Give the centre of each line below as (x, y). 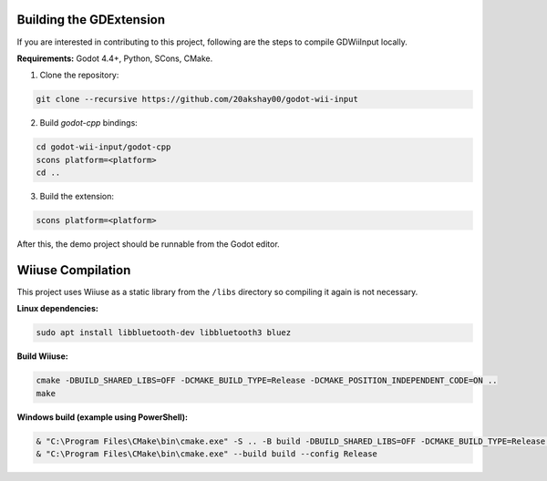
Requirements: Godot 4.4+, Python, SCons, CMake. (115, 58)
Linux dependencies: (58, 309)
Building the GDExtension (91, 20)
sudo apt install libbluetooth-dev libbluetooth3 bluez (164, 333)
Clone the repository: (79, 75)
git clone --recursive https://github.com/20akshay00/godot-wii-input (197, 99)
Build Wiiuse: (42, 356)
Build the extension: (77, 197)
